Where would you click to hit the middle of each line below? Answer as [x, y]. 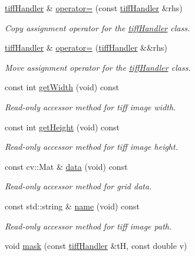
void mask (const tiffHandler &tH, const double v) [96, 246]
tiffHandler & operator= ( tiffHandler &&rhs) [86, 47]
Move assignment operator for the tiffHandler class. [98, 67]
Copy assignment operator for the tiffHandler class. [97, 27]
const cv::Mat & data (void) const [66, 166]
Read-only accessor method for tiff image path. [88, 226]
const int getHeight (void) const [62, 127]
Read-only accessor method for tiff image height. [91, 147]
